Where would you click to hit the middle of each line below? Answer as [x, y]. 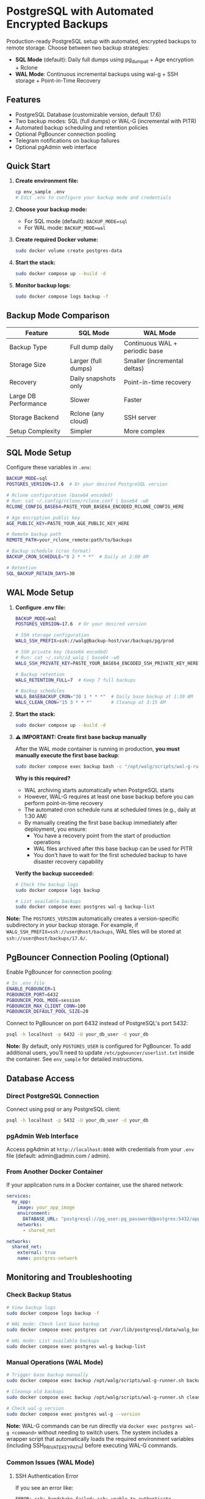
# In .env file [26, 983]
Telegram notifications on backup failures [67, 140]
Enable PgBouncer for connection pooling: [59, 972]
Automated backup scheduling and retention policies [81, 127]
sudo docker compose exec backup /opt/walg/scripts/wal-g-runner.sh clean [103, 1397]
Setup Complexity [35, 431]
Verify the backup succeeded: [54, 873]
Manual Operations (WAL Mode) [55, 1362]
